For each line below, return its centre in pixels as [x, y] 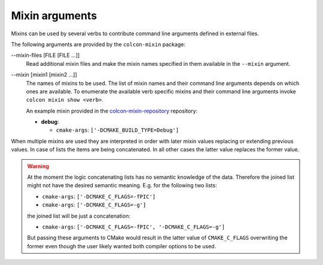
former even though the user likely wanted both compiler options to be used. [122, 246]
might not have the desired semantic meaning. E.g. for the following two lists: [122, 185]
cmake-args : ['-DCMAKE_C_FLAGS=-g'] [94, 205]
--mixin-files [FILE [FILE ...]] [45, 55]
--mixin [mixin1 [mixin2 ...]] [44, 75]
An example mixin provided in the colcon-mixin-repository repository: [112, 111]
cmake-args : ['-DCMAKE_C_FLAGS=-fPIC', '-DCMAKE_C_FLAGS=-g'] [134, 227]
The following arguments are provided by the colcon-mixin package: [98, 44]
